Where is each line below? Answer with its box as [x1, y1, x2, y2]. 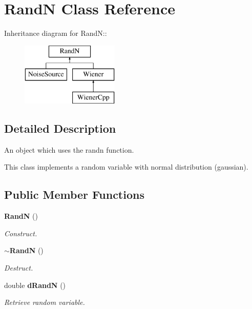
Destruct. [4, 262, 33, 273]
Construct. [4, 228, 37, 238]
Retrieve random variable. [4, 297, 85, 307]
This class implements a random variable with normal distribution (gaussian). [4, 161, 248, 172]
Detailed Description [4, 120, 116, 136]
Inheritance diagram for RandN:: [4, 28, 107, 38]
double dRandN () [4, 279, 66, 290]
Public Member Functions [4, 187, 144, 202]
